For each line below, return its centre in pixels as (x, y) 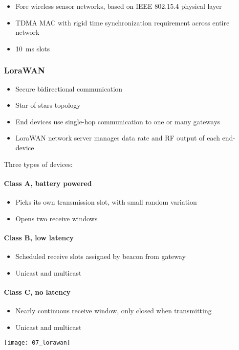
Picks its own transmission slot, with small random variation (106, 201)
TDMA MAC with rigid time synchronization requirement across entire (122, 22)
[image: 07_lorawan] (37, 343)
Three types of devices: (38, 164)
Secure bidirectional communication (69, 88)
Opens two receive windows (56, 218)
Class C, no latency (37, 292)
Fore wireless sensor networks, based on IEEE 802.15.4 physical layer (119, 6)
